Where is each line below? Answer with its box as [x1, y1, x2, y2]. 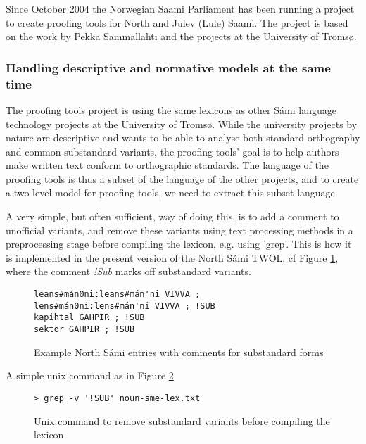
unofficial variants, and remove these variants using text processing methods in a [6, 222, 353, 237]
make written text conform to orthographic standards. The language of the [6, 158, 329, 172]
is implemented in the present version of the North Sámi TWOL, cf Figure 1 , [6, 250, 339, 265]
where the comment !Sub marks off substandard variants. [6, 264, 251, 279]
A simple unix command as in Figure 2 [6, 368, 174, 383]
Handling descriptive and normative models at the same [6, 58, 331, 76]
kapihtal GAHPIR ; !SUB [34, 312, 145, 323]
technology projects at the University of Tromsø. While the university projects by [6, 116, 358, 131]
